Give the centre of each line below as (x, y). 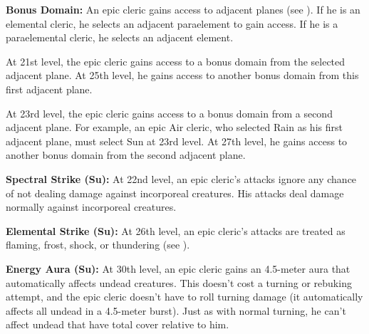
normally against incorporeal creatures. (91, 207)
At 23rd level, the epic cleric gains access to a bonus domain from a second (169, 113)
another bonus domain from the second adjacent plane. (126, 155)
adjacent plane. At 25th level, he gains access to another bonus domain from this (182, 75)
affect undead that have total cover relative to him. (118, 324)
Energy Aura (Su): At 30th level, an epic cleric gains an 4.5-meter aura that (178, 268)
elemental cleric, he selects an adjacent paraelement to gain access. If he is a (172, 23)
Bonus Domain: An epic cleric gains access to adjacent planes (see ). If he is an (183, 9)
